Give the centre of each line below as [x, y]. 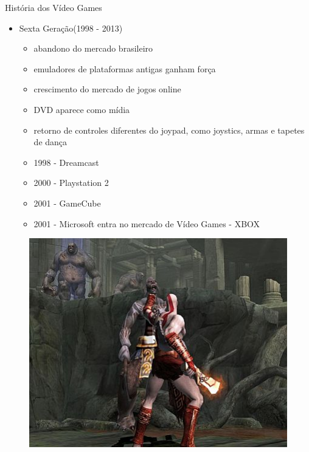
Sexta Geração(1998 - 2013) [71, 28]
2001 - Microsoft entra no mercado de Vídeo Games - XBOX [147, 223]
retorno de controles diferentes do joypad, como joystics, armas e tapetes [169, 130]
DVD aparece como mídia [82, 109]
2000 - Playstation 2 [71, 183]
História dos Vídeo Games [54, 7]
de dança [50, 142]
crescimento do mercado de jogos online [107, 89]
